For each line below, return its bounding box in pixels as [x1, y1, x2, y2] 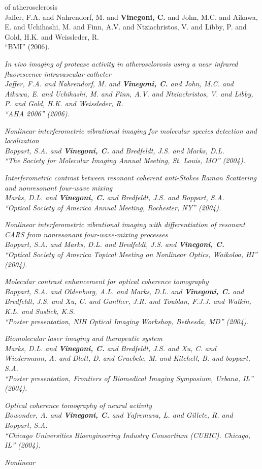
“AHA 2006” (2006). [5, 108, 70, 118]
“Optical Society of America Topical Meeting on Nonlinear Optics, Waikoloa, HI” [5, 249, 257, 260]
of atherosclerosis [5, 2, 58, 12]
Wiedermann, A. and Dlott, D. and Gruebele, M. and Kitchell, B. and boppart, [5, 353, 250, 363]
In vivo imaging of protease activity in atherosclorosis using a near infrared [5, 58, 238, 69]
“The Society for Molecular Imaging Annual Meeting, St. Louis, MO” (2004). [5, 155, 245, 166]
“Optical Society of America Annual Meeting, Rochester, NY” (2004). [5, 202, 221, 212]
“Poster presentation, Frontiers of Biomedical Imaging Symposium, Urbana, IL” [5, 372, 253, 383]
